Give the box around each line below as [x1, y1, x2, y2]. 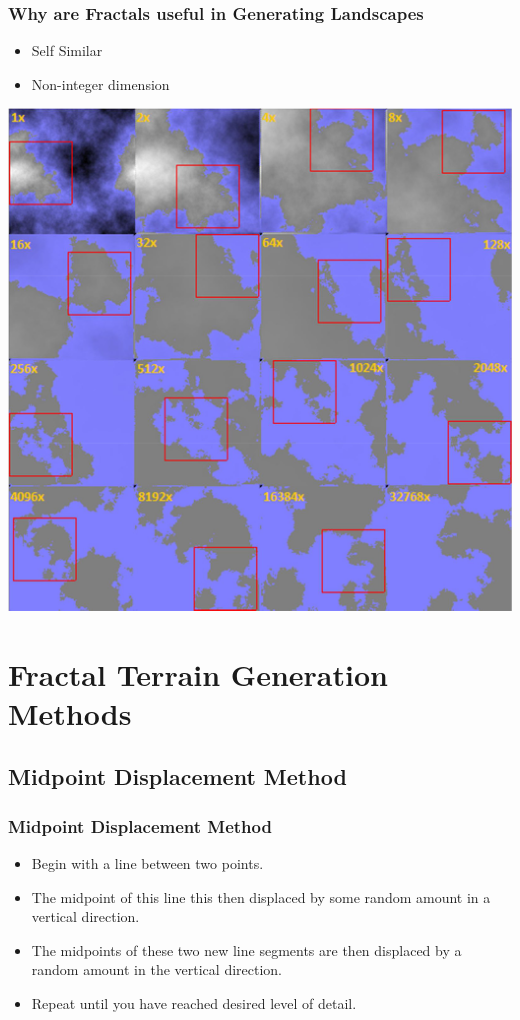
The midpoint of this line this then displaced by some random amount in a [31, 886, 491, 907]
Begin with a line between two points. [31, 853, 264, 874]
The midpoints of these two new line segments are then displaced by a [31, 939, 462, 960]
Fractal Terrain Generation [8, 653, 388, 694]
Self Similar [31, 40, 103, 61]
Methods [8, 692, 132, 733]
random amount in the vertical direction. [31, 959, 282, 980]
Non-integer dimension [31, 73, 170, 94]
